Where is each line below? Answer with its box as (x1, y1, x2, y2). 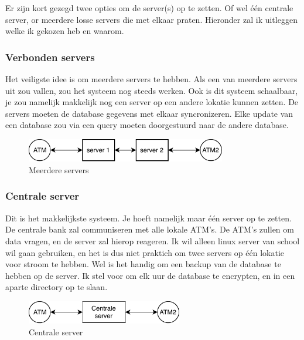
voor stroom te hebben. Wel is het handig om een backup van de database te (5, 258, 281, 270)
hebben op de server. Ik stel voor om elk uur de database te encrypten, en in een (5, 269, 295, 281)
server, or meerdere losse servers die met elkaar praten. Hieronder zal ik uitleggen (5, 13, 298, 25)
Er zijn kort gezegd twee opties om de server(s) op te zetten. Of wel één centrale (5, 2, 293, 14)
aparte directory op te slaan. (5, 281, 108, 293)
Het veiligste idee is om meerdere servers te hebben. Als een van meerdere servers (5, 73, 298, 85)
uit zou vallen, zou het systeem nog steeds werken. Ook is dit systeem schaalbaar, (5, 84, 298, 96)
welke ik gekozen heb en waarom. (5, 25, 124, 37)
